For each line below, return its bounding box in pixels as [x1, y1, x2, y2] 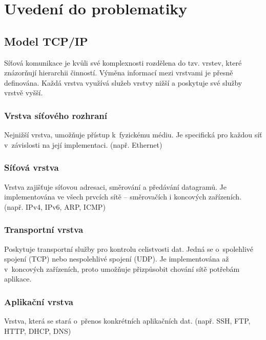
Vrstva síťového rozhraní [4, 109, 107, 122]
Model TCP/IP [4, 33, 88, 49]
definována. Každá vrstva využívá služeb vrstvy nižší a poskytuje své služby [4, 77, 242, 88]
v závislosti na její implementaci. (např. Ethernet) [4, 139, 162, 150]
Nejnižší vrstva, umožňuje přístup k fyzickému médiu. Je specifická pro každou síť [4, 129, 262, 140]
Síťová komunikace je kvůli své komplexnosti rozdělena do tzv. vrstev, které [4, 57, 242, 68]
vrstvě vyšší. [4, 87, 43, 98]
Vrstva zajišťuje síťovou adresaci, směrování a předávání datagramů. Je [4, 181, 227, 192]
